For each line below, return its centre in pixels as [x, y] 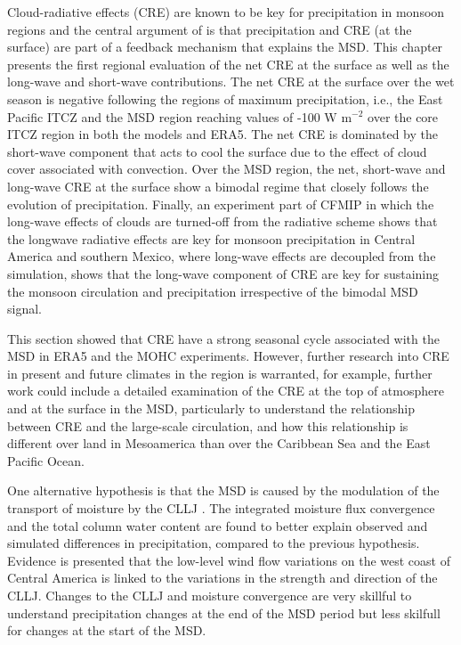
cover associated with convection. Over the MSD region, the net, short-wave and [226, 169]
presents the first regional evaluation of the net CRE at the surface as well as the [228, 64]
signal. [24, 309]
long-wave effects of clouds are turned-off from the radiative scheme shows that [222, 221]
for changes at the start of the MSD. [107, 630]
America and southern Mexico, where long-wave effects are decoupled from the [222, 256]
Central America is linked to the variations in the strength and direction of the [222, 578]
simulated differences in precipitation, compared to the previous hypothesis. [214, 543]
